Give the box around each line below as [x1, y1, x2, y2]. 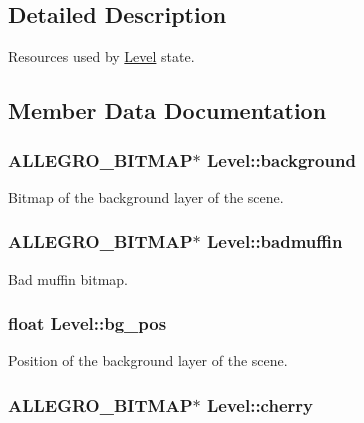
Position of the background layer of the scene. [8, 350, 288, 371]
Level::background [206, 147, 356, 172]
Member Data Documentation [8, 95, 327, 126]
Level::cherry [206, 392, 313, 417]
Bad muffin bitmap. [8, 268, 128, 289]
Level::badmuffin [206, 229, 343, 254]
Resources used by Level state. [8, 46, 195, 67]
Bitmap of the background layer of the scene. [8, 186, 284, 207]
